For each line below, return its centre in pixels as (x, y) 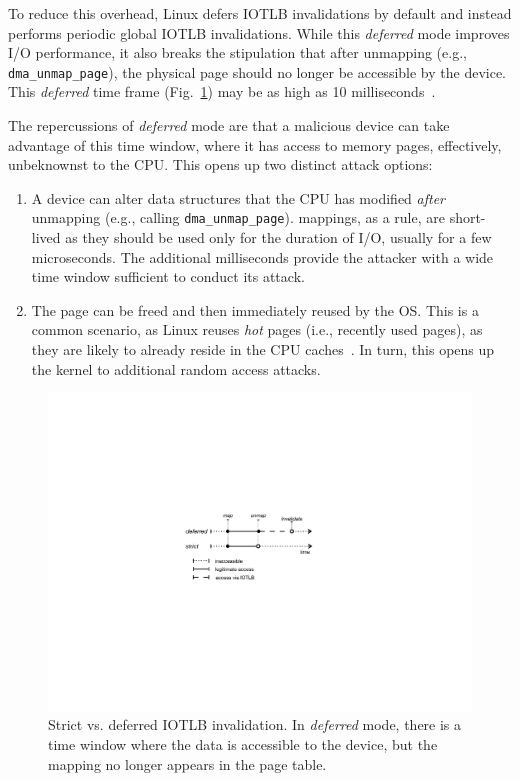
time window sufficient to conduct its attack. (168, 276)
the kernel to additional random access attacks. (176, 368)
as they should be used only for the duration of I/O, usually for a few (278, 237)
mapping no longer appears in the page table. (187, 763)
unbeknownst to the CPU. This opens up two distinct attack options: (220, 164)
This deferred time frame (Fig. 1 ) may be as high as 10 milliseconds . (222, 91)
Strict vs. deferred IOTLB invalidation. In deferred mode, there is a (255, 724)
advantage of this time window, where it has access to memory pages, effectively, (255, 144)
